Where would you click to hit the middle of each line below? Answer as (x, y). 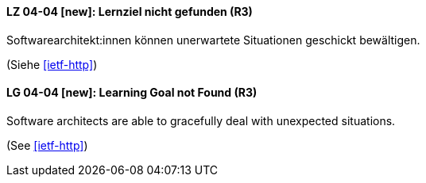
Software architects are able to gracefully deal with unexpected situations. (201, 120)
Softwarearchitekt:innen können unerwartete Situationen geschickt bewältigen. (213, 40)
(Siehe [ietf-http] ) (52, 64)
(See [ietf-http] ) (47, 145)
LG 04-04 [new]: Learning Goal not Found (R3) (132, 93)
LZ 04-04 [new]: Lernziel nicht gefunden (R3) (130, 11)
